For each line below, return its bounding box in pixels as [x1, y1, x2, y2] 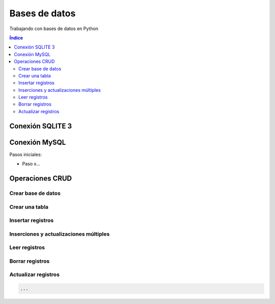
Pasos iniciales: [9, 151, 42, 158]
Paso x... [22, 161, 41, 167]
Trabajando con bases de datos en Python [9, 26, 99, 32]
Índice [9, 35, 23, 41]
